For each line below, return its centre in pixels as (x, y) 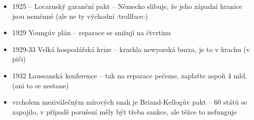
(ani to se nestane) (40, 85)
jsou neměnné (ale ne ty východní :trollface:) (80, 16)
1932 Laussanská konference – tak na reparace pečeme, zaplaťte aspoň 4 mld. (129, 75)
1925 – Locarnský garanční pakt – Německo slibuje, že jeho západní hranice (127, 6)
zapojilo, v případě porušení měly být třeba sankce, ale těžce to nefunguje (124, 111)
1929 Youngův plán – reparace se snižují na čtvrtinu (91, 32)
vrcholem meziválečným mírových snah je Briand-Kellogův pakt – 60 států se (129, 102)
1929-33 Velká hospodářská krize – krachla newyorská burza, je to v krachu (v (131, 49)
